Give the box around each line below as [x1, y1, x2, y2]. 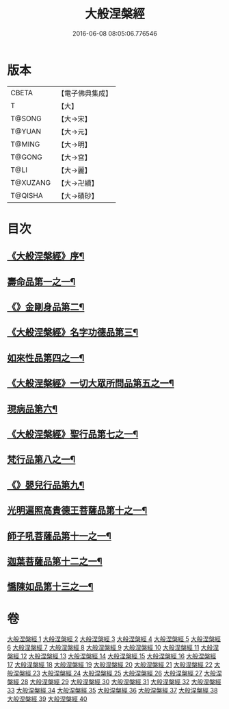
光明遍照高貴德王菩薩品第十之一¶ [7, 505, 148, 517]
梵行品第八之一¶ [7, 453, 76, 466]
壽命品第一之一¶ [7, 275, 76, 288]
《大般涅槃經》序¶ [7, 251, 85, 262]
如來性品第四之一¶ [7, 352, 85, 364]
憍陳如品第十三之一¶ [7, 581, 94, 593]
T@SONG [10, 114, 42, 123]
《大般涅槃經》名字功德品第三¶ [7, 327, 139, 338]
